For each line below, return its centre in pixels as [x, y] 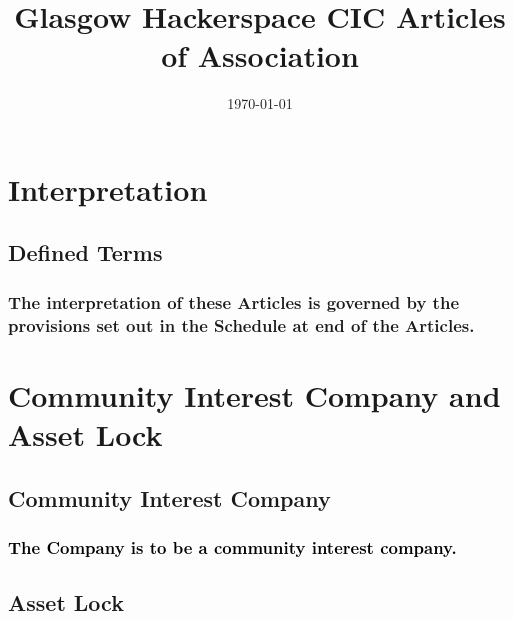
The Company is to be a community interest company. [232, 546]
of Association [260, 55]
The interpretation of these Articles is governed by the [234, 301]
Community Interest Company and [254, 394]
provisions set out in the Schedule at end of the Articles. [241, 324]
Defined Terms [85, 252]
